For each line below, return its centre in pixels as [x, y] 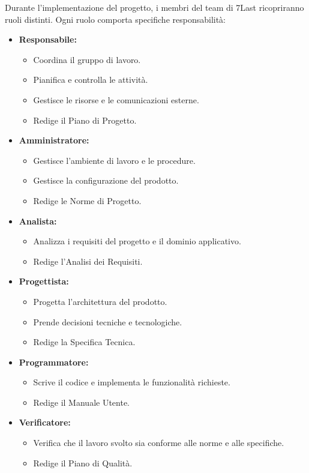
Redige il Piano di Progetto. [85, 120]
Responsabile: [48, 39]
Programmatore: [54, 362]
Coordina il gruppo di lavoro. [87, 59]
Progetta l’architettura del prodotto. [100, 301]
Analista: [38, 221]
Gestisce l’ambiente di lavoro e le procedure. [114, 160]
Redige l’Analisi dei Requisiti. [88, 261]
